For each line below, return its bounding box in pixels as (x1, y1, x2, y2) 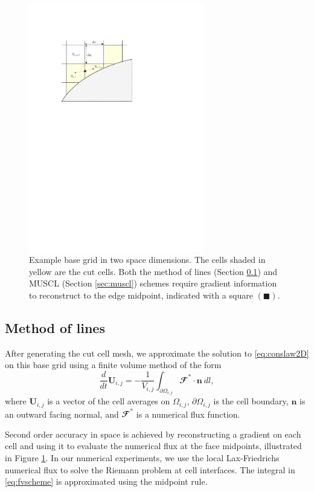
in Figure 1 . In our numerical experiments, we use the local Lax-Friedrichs (5, 452, 280, 464)
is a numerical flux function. (136, 407, 240, 420)
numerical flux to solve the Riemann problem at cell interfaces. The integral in (5, 463, 295, 476)
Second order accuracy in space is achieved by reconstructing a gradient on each (5, 427, 301, 440)
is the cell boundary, (213, 395, 289, 407)
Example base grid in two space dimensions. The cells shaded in (29, 253, 266, 266)
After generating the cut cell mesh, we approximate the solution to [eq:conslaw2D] (5, 346, 309, 359)
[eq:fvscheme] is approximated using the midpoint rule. (5, 475, 208, 488)
